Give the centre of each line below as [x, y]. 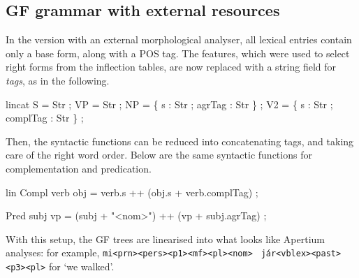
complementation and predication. [79, 168]
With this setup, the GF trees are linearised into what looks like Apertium [166, 239]
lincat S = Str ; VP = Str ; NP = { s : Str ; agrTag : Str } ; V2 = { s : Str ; [169, 104]
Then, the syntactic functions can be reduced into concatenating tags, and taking [180, 141]
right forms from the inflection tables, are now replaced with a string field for [171, 67]
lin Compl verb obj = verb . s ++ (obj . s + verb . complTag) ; [132, 192]
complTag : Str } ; [45, 118]
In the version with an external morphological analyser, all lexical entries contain [179, 39]
